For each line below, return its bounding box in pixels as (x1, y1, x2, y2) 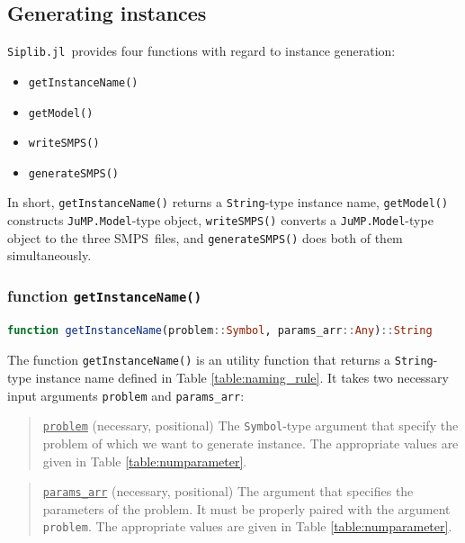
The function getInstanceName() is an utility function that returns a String (7, 350, 434, 369)
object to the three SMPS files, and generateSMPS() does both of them (7, 228, 403, 247)
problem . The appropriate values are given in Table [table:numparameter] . (42, 517, 452, 536)
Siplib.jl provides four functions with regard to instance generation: (7, 41, 396, 60)
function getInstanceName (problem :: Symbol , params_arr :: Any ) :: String (7, 323, 433, 337)
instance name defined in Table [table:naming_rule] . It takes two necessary (35, 368, 449, 387)
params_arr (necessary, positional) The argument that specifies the (42, 482, 414, 501)
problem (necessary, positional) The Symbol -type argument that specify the (42, 416, 459, 435)
